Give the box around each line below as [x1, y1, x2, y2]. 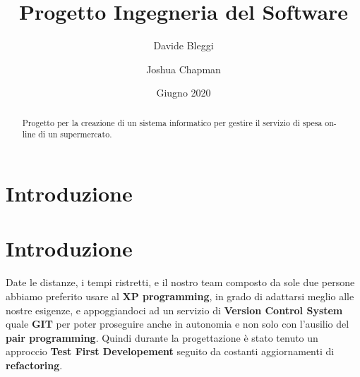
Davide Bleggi [153, 38, 214, 53]
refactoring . [6, 357, 63, 372]
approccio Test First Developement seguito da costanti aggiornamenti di [6, 344, 335, 359]
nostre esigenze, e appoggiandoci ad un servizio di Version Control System [6, 302, 343, 317]
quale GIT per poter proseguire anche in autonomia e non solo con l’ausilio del [6, 316, 349, 331]
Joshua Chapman [146, 61, 221, 76]
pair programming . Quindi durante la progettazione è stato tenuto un [6, 330, 318, 345]
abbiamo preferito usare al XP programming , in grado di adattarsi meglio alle [6, 288, 354, 303]
